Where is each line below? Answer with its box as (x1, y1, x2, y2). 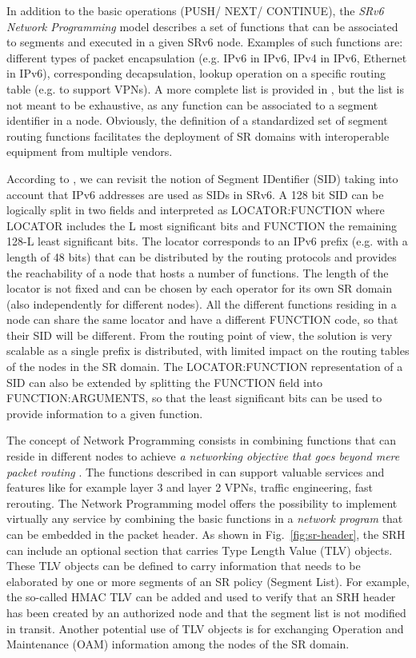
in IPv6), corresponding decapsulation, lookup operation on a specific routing (6, 65, 386, 82)
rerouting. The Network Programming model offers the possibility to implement (6, 494, 398, 511)
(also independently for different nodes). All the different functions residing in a (6, 295, 397, 312)
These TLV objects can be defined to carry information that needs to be (6, 557, 361, 574)
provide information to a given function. (6, 405, 203, 421)
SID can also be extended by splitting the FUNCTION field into (6, 373, 322, 390)
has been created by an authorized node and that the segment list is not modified (6, 604, 406, 620)
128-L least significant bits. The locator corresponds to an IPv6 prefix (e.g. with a (6, 233, 408, 249)
